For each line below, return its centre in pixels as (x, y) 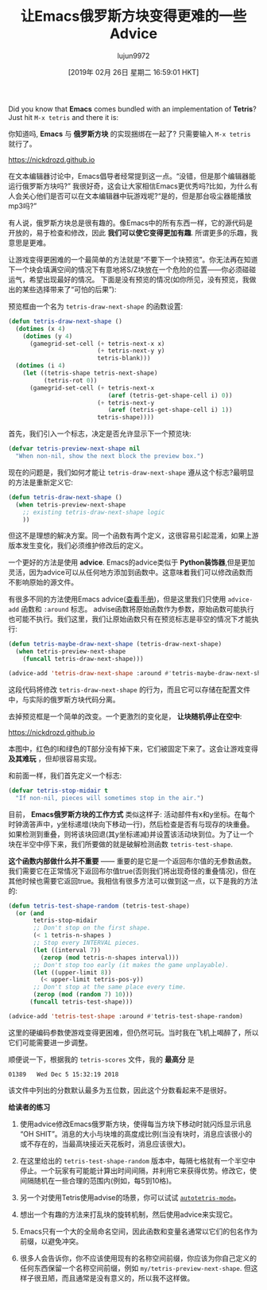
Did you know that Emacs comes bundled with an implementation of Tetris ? (132, 109)
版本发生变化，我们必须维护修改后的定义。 (78, 546)
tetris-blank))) (124, 359)
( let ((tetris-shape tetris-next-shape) (90, 373)
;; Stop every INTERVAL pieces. (87, 943)
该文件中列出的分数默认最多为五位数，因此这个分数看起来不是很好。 (120, 1090)
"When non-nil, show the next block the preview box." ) (110, 457)
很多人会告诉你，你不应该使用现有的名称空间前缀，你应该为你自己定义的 (138, 1258)
